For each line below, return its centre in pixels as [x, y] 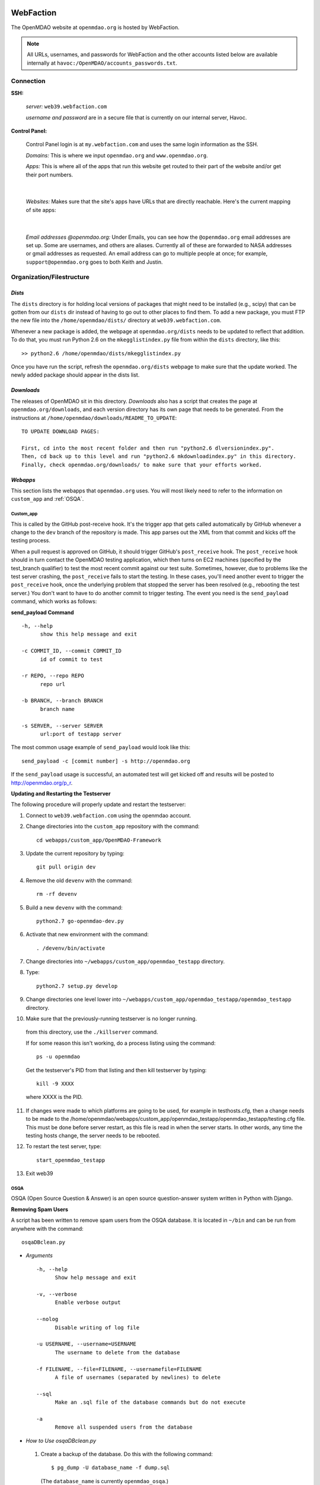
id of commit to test [71, 659]
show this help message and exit [89, 634]
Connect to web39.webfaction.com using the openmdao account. [108, 815]
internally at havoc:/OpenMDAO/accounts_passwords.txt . [102, 63]
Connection [28, 81]
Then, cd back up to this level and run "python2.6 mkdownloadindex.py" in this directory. [159, 456]
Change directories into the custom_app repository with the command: [113, 826]
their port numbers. [49, 175]
